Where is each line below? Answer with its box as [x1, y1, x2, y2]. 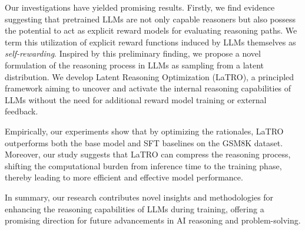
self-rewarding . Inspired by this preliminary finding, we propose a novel [5, 47, 261, 60]
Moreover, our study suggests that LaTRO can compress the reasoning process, [5, 148, 291, 160]
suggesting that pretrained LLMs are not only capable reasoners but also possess [5, 12, 296, 25]
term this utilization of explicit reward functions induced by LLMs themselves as [5, 35, 296, 48]
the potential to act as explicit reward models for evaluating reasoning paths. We [5, 24, 297, 37]
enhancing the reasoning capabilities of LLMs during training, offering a [5, 202, 264, 215]
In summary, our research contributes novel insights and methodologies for [5, 190, 274, 203]
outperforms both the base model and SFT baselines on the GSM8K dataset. [5, 136, 283, 149]
